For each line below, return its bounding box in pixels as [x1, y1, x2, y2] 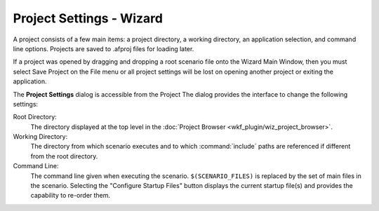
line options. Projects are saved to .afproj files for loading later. [13, 44, 194, 53]
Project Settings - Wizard [13, 11, 163, 26]
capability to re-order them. [30, 191, 111, 200]
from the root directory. [30, 151, 98, 161]
